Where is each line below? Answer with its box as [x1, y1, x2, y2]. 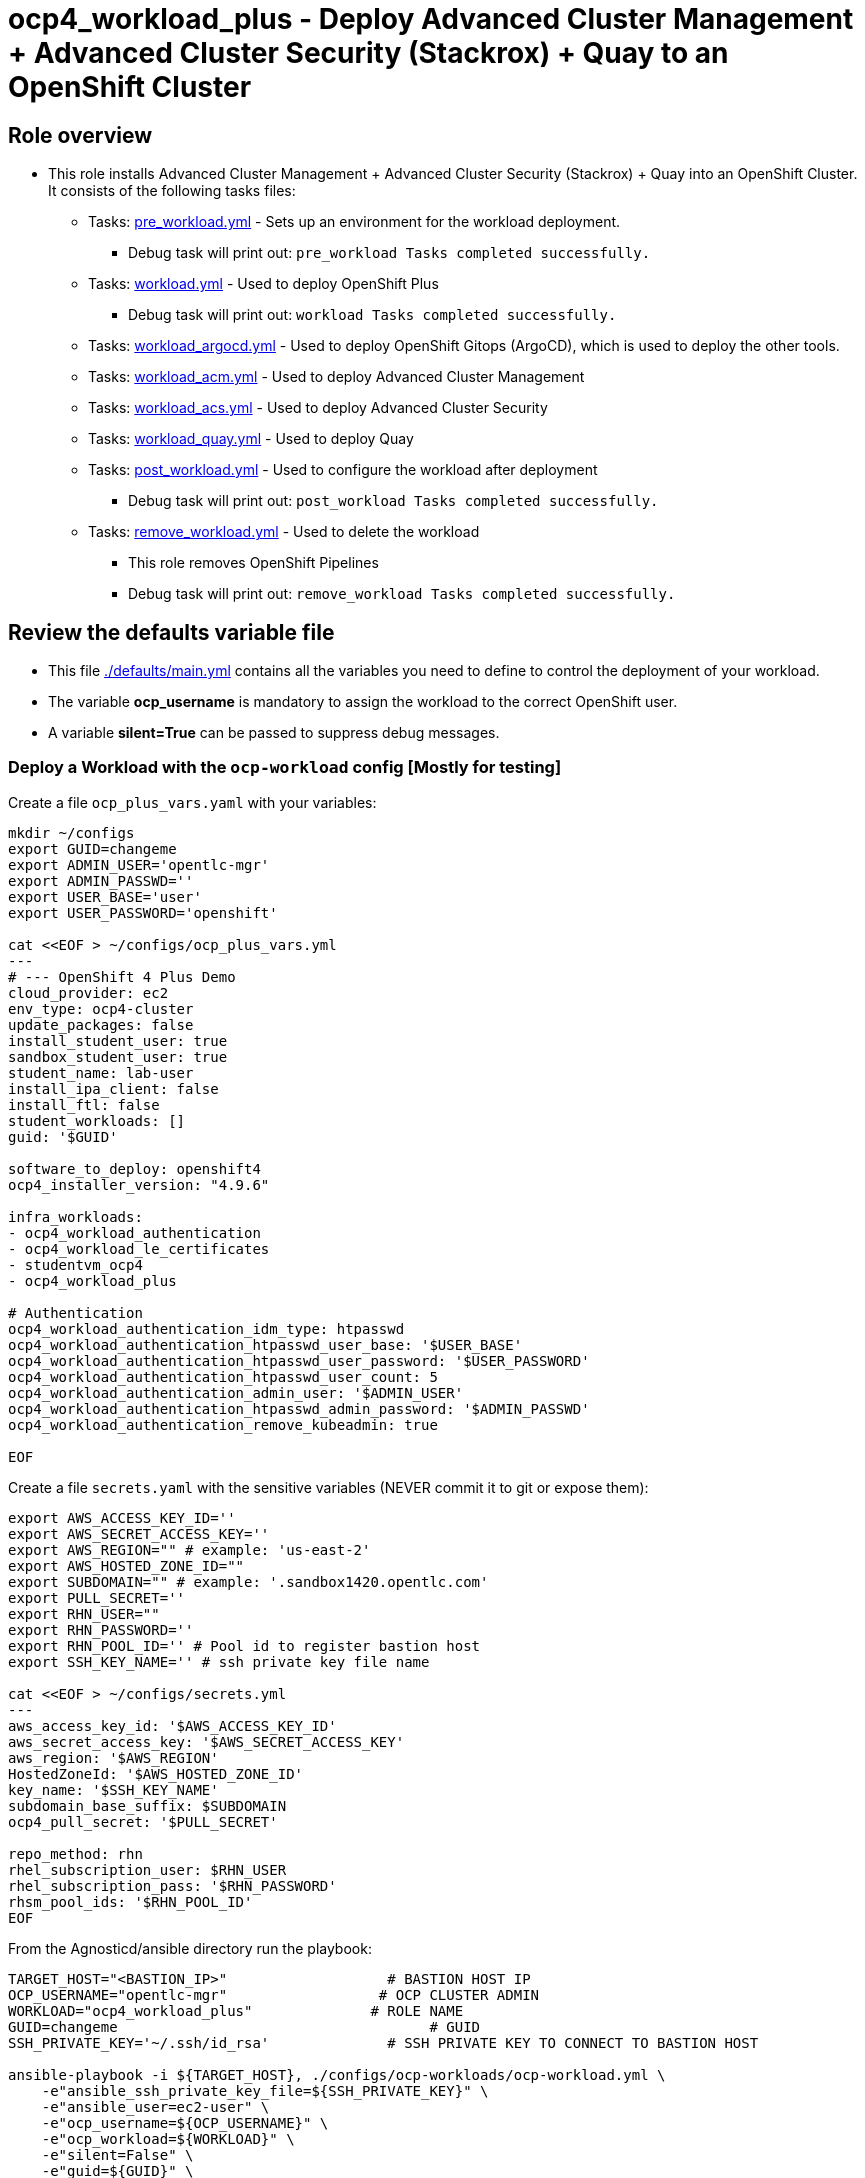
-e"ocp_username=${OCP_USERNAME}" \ [41, 2114, 329, 2131]
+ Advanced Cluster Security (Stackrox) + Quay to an [8, 36, 729, 70]
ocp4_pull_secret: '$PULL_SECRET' [8, 1813, 278, 1830]
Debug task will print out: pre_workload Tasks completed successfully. [128, 244, 651, 262]
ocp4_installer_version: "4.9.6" [8, 1176, 270, 1193]
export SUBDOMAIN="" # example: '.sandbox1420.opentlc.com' [8, 1573, 489, 1590]
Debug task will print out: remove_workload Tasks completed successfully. [128, 585, 676, 603]
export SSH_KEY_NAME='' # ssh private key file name [8, 1653, 430, 1670]
